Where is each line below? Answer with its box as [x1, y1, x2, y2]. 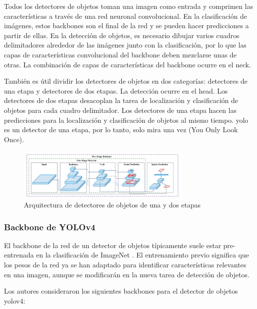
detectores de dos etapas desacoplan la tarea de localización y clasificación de [4, 95, 238, 105]
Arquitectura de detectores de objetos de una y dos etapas [24, 200, 201, 210]
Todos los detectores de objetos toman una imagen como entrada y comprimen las [4, 1, 253, 11]
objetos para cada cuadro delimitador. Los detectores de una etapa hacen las [4, 104, 237, 115]
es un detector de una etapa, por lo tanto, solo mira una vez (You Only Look [4, 124, 238, 135]
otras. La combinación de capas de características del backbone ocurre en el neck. [4, 59, 251, 69]
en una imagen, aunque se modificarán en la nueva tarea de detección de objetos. [4, 269, 250, 279]
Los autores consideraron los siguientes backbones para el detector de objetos [4, 286, 238, 296]
